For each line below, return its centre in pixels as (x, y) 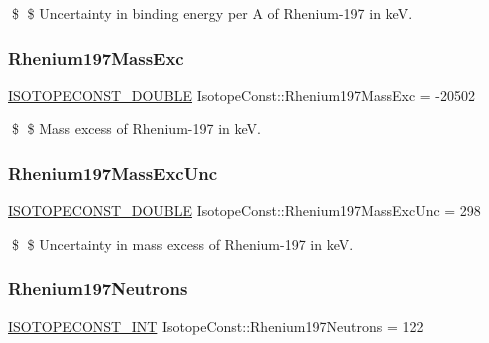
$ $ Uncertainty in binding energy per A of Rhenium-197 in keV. (212, 13)
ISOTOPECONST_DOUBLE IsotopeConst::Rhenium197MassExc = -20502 (242, 94)
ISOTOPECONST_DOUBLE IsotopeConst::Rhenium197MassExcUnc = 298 (244, 210)
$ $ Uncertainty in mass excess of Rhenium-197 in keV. (182, 243)
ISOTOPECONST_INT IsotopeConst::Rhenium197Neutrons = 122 (216, 325)
